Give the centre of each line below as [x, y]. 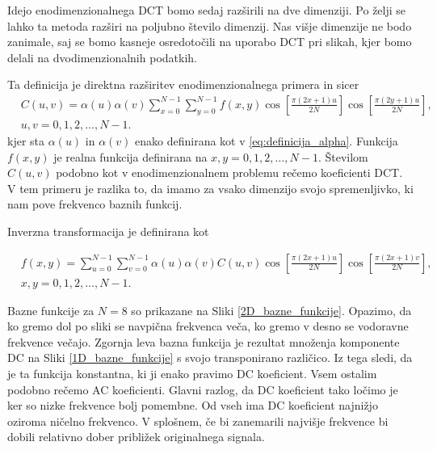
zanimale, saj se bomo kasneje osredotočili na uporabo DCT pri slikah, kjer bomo [210, 42]
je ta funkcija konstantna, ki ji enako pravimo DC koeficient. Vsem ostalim [192, 374]
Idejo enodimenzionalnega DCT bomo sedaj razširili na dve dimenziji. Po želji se [207, 10]
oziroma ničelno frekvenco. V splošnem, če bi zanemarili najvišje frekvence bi [198, 421]
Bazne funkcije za [51, 310]
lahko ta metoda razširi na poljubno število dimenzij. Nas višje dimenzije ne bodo [210, 25]
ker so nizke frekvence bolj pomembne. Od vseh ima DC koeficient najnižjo [193, 405]
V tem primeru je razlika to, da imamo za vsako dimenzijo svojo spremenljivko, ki [210, 188]
